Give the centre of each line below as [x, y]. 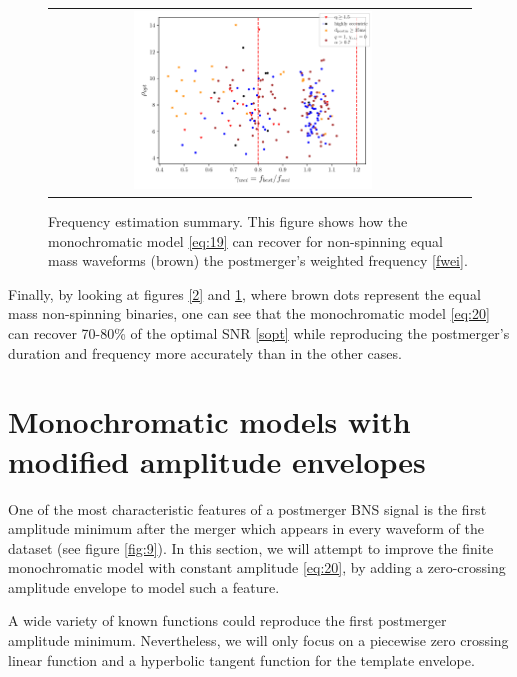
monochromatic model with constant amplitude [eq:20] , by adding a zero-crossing [257, 567]
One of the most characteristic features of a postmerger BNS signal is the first [247, 508]
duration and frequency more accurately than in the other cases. [205, 352]
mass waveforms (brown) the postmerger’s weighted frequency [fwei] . [258, 260]
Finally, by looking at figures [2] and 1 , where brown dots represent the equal [244, 293]
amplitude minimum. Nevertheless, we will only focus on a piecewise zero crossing [258, 640]
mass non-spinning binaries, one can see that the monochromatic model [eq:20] [249, 313]
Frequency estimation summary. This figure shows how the [228, 221]
